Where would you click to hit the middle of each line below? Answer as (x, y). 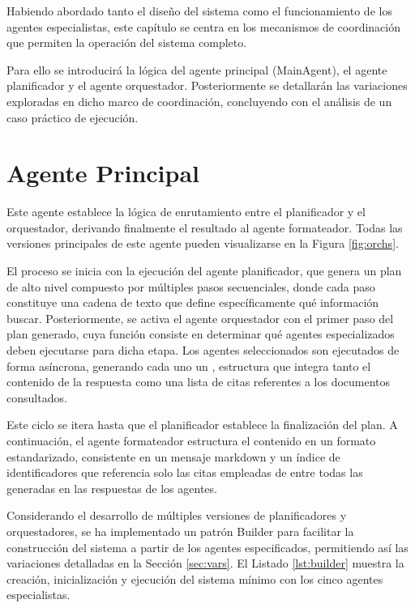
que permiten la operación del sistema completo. (127, 43)
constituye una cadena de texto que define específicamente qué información (193, 302)
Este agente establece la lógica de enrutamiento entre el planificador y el (186, 212)
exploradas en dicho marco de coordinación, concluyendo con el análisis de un (199, 101)
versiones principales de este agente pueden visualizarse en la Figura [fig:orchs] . (203, 243)
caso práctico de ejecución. (73, 117)
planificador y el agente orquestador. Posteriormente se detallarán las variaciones (207, 85)
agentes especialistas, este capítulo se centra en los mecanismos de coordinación (204, 26)
